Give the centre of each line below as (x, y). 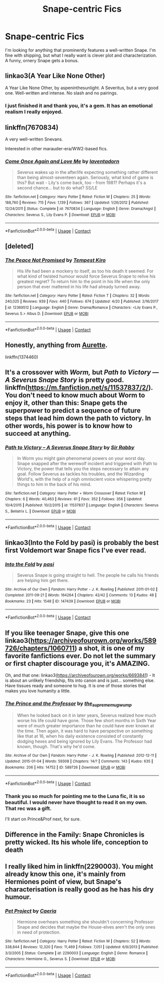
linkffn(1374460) (22, 357)
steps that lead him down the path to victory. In (78, 418)
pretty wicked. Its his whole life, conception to (77, 842)
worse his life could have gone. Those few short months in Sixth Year (87, 720)
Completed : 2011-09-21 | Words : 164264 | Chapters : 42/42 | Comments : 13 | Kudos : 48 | (81, 595)
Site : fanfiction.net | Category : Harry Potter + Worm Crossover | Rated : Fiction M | (75, 493)
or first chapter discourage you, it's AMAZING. (78, 664)
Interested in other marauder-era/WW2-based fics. (56, 149)
